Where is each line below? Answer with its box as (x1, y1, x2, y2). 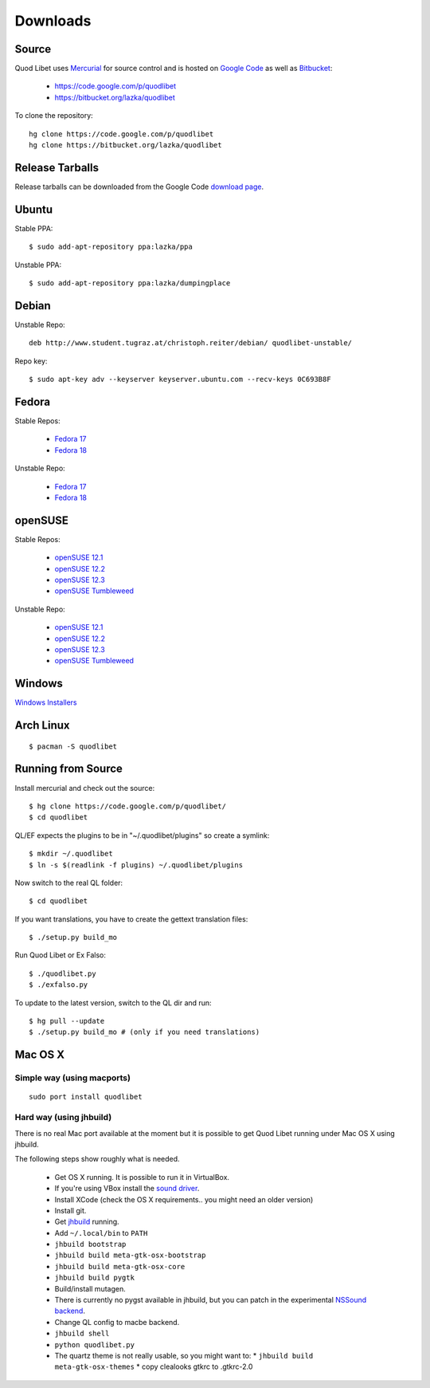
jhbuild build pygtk (54, 1273, 135, 1283)
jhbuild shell (54, 1329, 110, 1339)
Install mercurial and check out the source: (14, 783, 155, 792)
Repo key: (14, 356, 48, 366)
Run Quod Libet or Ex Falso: (14, 950, 107, 960)
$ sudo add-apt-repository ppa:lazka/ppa (29, 242, 193, 251)
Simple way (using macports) (14, 1072, 131, 1083)
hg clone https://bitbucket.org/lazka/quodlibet (29, 140, 222, 150)
